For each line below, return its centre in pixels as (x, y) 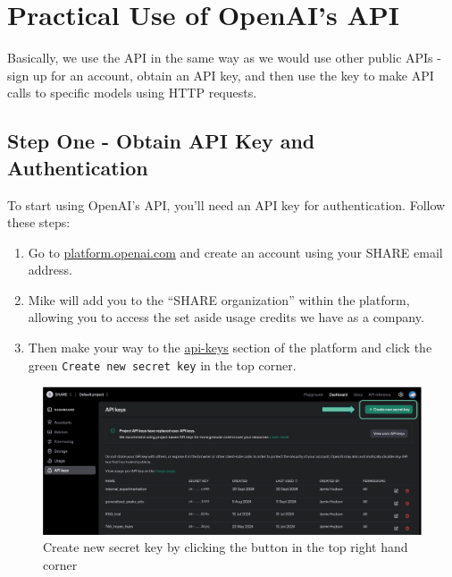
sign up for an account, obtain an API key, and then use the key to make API (221, 75)
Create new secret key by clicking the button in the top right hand (226, 547)
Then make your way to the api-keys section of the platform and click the (230, 348)
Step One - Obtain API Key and (161, 141)
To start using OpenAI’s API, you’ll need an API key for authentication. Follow (226, 204)
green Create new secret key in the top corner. (162, 365)
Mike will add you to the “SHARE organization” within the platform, (219, 299)
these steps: (39, 222)
